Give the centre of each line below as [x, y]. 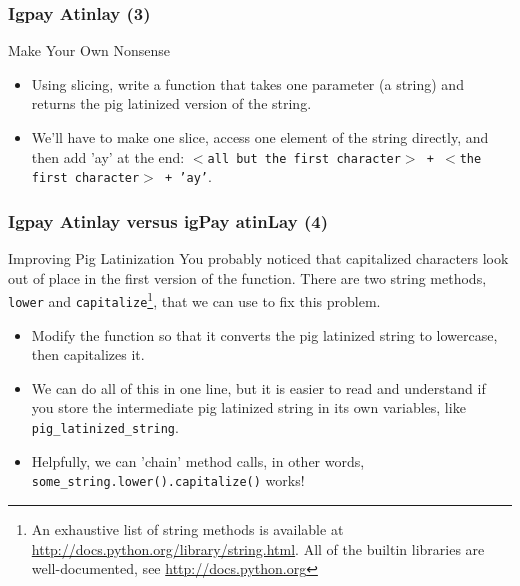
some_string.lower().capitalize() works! [168, 480]
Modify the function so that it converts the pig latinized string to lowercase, [264, 334]
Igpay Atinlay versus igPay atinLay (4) [168, 220]
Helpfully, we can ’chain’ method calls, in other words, [198, 460]
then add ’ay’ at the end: [108, 156]
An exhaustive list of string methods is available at [187, 528]
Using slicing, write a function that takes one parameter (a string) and [247, 83]
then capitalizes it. [88, 354]
